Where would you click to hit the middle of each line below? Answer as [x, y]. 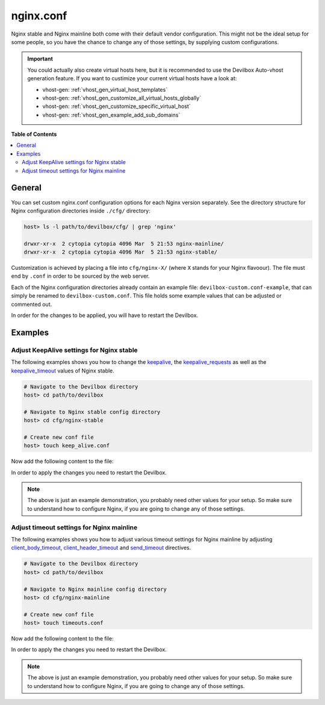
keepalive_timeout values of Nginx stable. [63, 371]
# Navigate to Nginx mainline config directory [95, 589]
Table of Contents [34, 134]
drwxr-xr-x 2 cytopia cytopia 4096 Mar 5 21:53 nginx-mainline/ [124, 244]
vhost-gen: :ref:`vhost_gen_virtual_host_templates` [105, 89]
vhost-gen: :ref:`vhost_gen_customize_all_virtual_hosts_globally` [122, 98]
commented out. [32, 304]
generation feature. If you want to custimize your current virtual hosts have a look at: [132, 78]
